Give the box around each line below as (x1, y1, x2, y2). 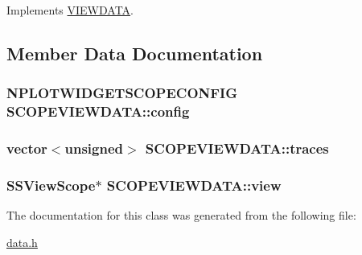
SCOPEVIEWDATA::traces (145, 138, 329, 158)
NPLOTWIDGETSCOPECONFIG (6, 83, 238, 103)
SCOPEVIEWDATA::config (6, 101, 190, 121)
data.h (6, 233, 38, 250)
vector (6, 138, 47, 158)
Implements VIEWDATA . (6, 2, 134, 18)
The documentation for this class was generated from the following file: (6, 207, 356, 224)
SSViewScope (6, 175, 96, 195)
